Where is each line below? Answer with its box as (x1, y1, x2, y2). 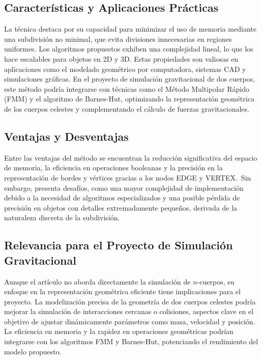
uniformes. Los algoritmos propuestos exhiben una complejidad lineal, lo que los (4, 43, 253, 54)
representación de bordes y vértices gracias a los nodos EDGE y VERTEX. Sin (4, 172, 251, 183)
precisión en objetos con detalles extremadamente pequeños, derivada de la (4, 202, 238, 213)
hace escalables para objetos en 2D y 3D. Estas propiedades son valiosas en (4, 53, 239, 64)
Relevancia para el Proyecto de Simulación (4, 237, 233, 253)
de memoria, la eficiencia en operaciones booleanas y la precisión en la (4, 162, 223, 173)
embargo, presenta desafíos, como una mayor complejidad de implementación (4, 182, 244, 193)
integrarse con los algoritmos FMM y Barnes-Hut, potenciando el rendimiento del (4, 336, 258, 347)
